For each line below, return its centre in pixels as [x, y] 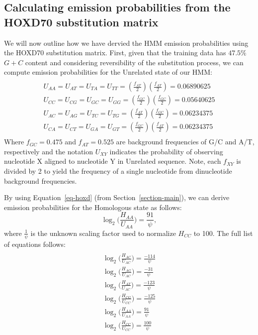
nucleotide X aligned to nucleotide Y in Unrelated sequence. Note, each [113, 161]
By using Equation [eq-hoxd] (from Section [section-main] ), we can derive [117, 197]
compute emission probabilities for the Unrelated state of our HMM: [108, 72]
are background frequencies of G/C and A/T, [185, 142]
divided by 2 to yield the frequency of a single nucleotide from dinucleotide [118, 170]
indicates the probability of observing [166, 151]
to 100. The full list [223, 233]
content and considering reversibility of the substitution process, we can [134, 62]
